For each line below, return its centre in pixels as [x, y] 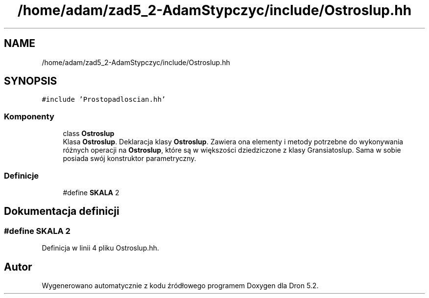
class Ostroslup [89, 134]
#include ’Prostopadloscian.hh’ [104, 100]
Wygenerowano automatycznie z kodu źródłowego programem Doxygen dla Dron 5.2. [180, 286]
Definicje [22, 175]
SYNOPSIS [31, 81]
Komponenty [29, 116]
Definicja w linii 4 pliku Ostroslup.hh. [100, 248]
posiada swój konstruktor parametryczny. [130, 159]
